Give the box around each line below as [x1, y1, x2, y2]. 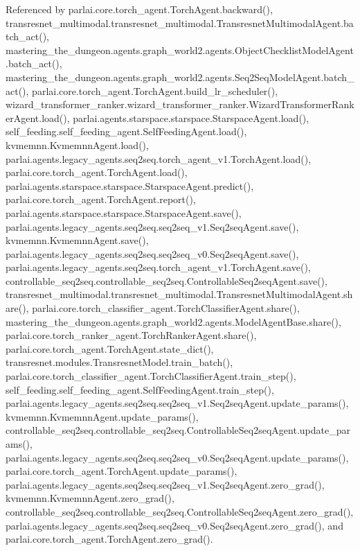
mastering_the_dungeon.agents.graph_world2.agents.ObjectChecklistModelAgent [6, 42, 354, 57]
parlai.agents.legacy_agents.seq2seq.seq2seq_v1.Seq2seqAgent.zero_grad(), [6, 477, 325, 491]
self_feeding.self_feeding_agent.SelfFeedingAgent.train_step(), [6, 382, 274, 396]
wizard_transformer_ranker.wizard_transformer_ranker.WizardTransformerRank [6, 97, 354, 112]
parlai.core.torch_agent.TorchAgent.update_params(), [6, 464, 237, 478]
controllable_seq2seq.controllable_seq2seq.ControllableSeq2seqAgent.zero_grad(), [6, 504, 354, 518]
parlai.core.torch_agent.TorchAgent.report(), [6, 192, 196, 207]
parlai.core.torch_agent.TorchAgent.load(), [6, 165, 188, 180]
